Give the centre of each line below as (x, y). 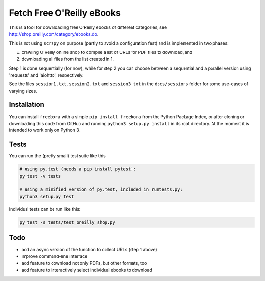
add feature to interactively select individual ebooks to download (87, 270)
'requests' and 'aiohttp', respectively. (46, 75)
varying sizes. (23, 91)
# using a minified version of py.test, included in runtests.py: (101, 190)
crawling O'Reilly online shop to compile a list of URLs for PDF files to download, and (107, 52)
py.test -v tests (40, 176)
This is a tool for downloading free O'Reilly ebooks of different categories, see (88, 27)
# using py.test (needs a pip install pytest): (78, 169)
